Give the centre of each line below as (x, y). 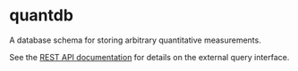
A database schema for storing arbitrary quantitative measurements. (135, 40)
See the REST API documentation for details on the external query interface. (149, 57)
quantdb (42, 16)
